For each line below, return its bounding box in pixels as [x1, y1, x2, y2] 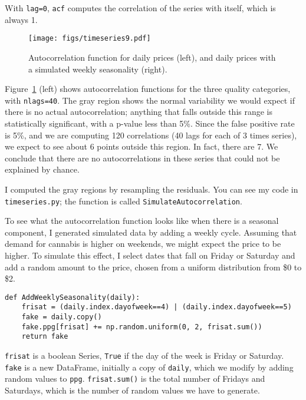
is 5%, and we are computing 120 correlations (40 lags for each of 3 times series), [5, 128, 297, 141]
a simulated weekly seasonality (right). [28, 62, 167, 75]
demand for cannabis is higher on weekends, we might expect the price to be [5, 237, 281, 250]
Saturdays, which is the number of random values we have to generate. [5, 384, 260, 396]
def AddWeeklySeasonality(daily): [5, 293, 140, 302]
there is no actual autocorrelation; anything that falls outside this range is [5, 105, 273, 118]
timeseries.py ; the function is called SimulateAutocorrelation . [5, 194, 242, 207]
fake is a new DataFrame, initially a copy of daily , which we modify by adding [5, 361, 294, 373]
